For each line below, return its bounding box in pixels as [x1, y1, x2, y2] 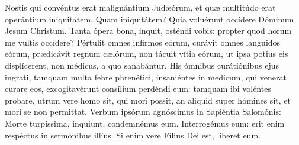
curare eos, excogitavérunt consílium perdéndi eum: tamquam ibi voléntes [5, 82, 271, 95]
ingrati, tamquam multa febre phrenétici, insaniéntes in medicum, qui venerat [5, 70, 287, 83]
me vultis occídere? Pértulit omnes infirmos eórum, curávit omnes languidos [5, 36, 281, 48]
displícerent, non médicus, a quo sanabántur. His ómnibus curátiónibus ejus [5, 59, 279, 71]
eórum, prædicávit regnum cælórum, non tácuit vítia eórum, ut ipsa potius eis [5, 47, 288, 60]
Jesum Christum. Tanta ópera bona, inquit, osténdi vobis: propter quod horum [5, 24, 292, 37]
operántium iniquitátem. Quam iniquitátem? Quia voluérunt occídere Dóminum [5, 12, 294, 25]
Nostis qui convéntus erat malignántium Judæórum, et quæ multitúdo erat [5, 1, 276, 13]
